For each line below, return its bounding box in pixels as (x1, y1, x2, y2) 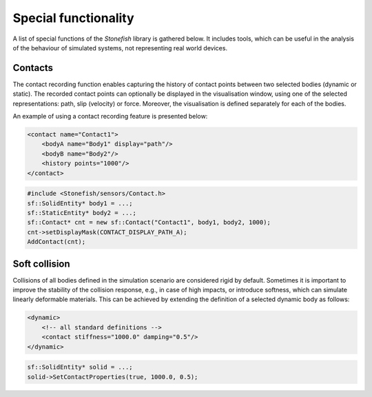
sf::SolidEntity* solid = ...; (27, 363, 134, 371)
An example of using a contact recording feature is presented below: (12, 112, 208, 121)
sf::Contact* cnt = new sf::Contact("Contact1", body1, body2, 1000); (27, 218, 271, 227)
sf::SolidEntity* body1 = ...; (27, 199, 134, 207)
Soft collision (12, 258, 70, 269)
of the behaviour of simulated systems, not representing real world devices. (12, 43, 227, 52)
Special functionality (12, 10, 134, 26)
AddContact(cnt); (27, 238, 86, 246)
